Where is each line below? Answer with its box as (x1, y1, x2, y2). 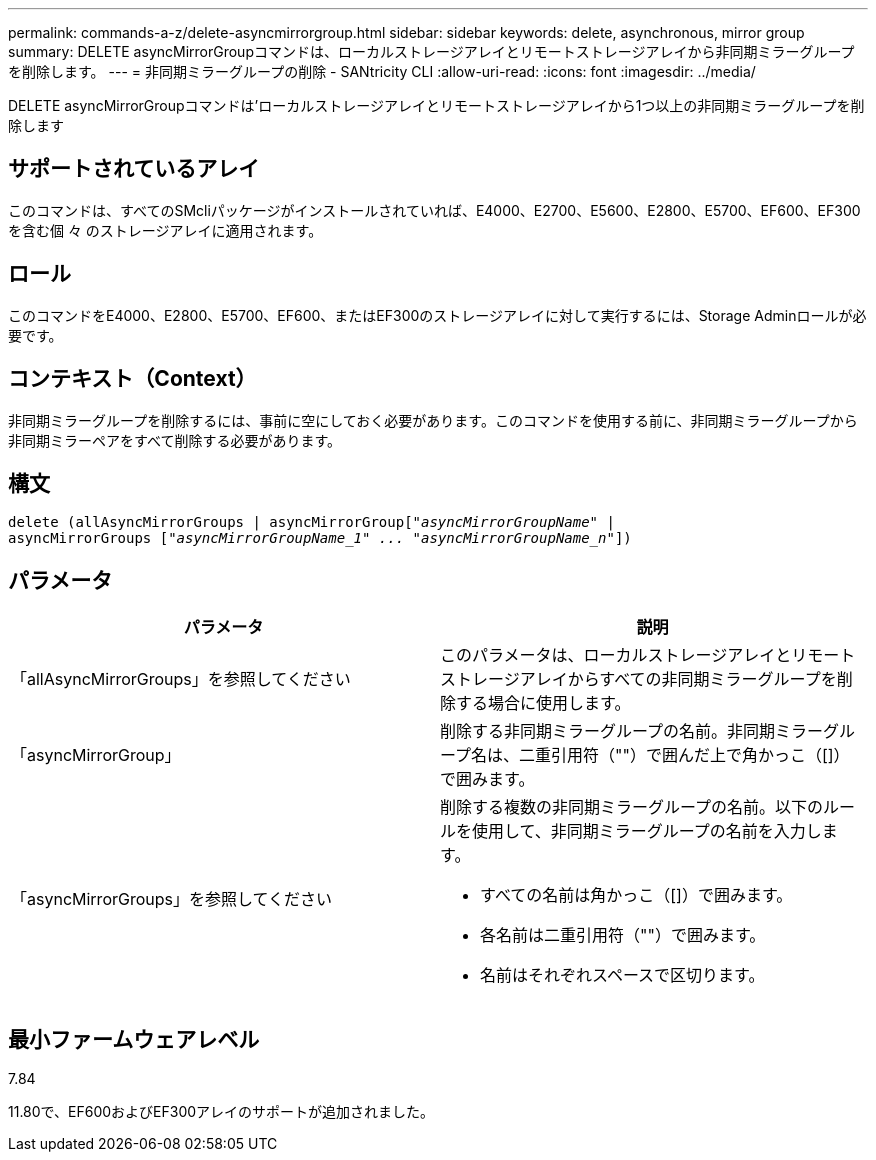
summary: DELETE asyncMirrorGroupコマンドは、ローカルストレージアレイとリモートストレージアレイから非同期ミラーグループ (8, 43, 855, 60)
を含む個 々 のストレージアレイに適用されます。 (8, 221, 323, 239)
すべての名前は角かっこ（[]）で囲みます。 (480, 885, 793, 906)
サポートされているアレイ (8, 156, 260, 182)
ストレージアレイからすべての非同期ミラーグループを (440, 669, 837, 690)
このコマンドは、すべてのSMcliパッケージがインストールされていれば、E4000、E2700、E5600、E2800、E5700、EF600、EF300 (8, 201, 861, 219)
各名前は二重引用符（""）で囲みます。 (480, 925, 766, 946)
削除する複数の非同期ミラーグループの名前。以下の (440, 797, 824, 818)
